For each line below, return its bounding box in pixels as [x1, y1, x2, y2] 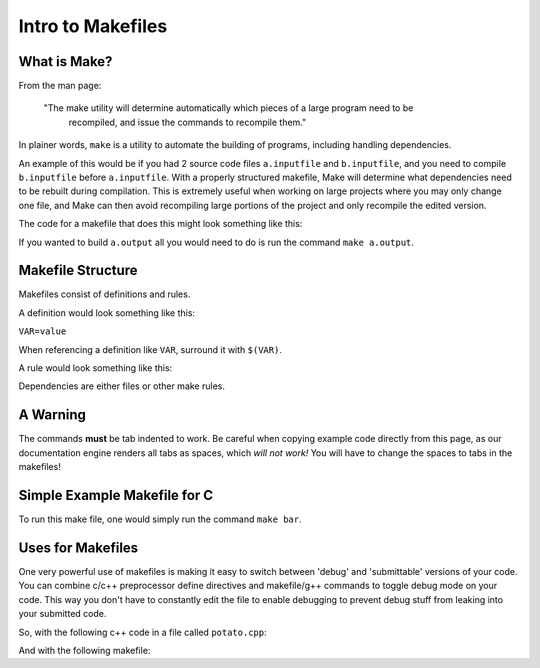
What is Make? [18, 53, 113, 70]
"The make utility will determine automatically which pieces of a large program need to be [43, 102, 414, 114]
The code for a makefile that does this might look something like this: [18, 218, 303, 230]
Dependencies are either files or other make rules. [18, 380, 225, 392]
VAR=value [18, 326, 67, 337]
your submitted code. [18, 608, 107, 620]
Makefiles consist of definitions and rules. [18, 288, 191, 300]
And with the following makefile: [18, 644, 151, 656]
